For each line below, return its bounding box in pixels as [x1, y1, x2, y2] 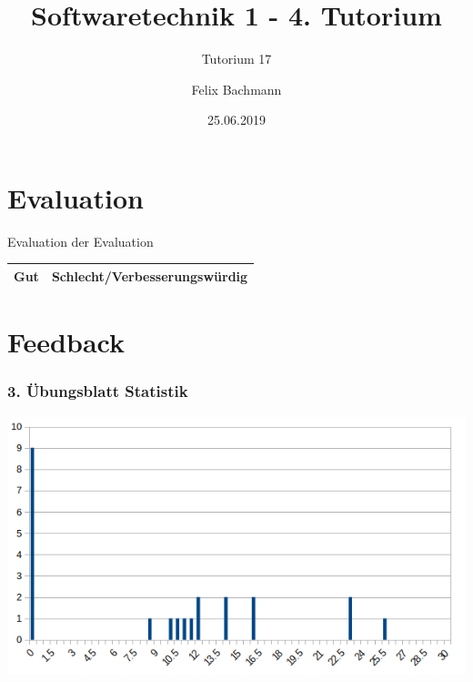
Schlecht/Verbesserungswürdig [51, 266, 248, 285]
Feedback [7, 323, 125, 361]
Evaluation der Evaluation [7, 231, 154, 250]
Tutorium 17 [201, 49, 272, 68]
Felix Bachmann [191, 79, 282, 98]
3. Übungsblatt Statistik [7, 380, 188, 402]
